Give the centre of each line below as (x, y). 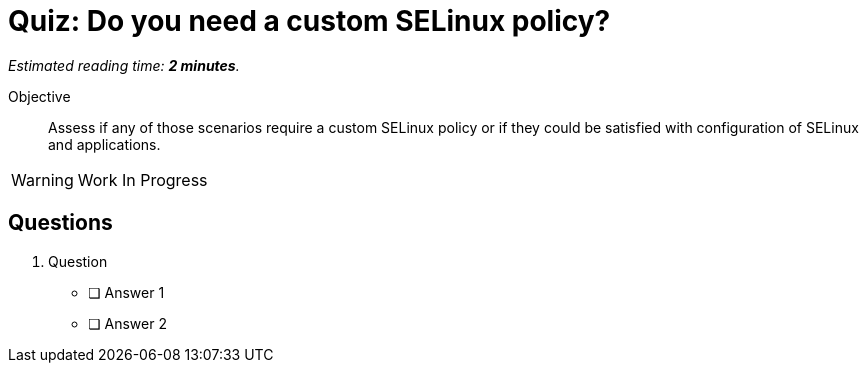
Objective (39, 96)
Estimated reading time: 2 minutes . (124, 65)
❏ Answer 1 (126, 292)
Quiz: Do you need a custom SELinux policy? (309, 21)
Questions (60, 223)
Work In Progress (142, 179)
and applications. (104, 144)
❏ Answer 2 (127, 323)
